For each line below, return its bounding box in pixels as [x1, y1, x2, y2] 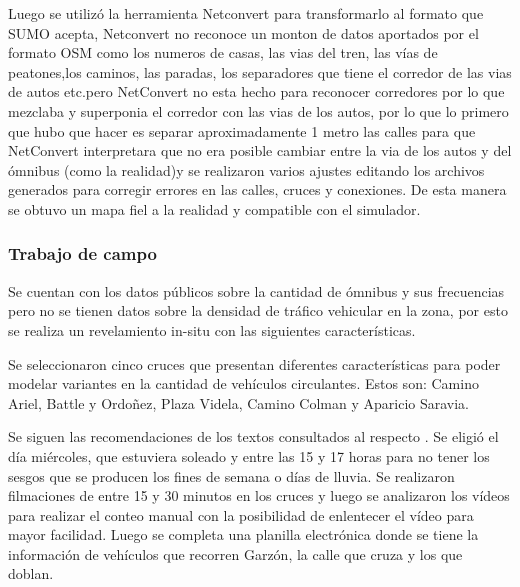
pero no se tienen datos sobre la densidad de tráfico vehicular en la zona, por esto [8, 300, 508, 321]
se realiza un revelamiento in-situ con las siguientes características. [8, 319, 416, 340]
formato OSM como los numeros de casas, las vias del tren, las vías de [8, 42, 438, 63]
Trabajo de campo [8, 241, 157, 266]
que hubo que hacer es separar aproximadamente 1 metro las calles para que [8, 120, 476, 141]
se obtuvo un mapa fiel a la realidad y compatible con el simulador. [8, 198, 421, 219]
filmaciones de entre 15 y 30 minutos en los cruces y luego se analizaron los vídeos [8, 485, 510, 506]
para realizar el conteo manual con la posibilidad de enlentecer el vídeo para [8, 504, 474, 525]
